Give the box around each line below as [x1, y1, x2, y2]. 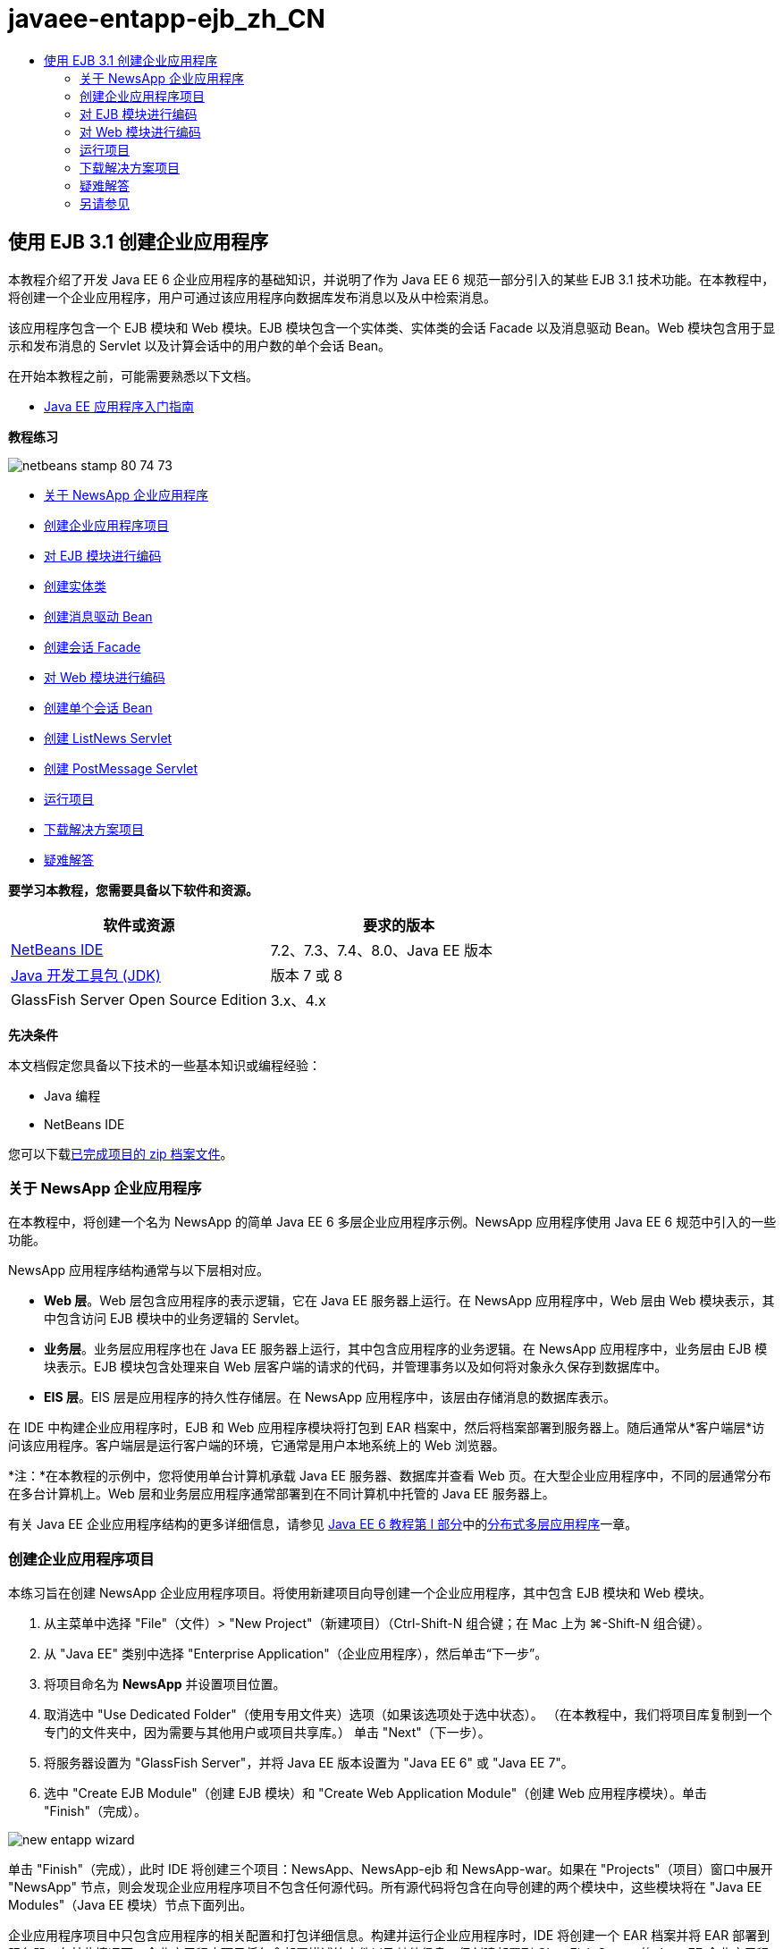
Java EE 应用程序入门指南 [44, 398, 195, 414]
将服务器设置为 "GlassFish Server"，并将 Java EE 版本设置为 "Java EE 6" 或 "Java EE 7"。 [44, 1755, 574, 1771]
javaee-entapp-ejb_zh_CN [8, 4, 325, 34]
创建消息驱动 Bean [44, 608, 153, 624]
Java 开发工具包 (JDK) [11, 966, 161, 984]
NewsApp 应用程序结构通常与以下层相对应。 [8, 1262, 270, 1278]
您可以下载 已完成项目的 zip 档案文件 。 [8, 1145, 233, 1161]
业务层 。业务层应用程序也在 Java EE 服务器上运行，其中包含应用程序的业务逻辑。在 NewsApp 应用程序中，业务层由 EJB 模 [44, 1341, 768, 1357]
